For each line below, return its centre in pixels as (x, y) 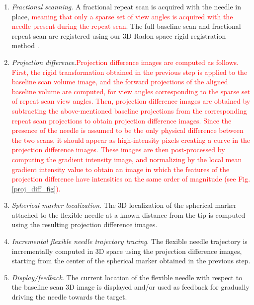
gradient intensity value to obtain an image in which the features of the (121, 169)
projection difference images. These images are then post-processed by (118, 150)
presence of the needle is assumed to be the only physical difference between (127, 130)
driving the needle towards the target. (69, 297)
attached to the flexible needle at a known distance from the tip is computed (128, 214)
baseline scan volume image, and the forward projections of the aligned (120, 82)
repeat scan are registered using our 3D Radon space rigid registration (119, 35)
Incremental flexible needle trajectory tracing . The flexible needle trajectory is (129, 241)
